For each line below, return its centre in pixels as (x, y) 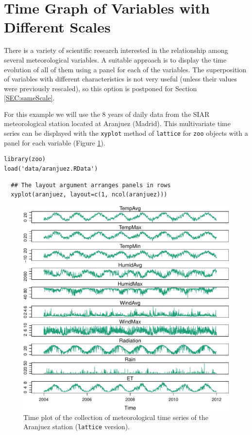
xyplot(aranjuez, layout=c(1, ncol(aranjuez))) (89, 195)
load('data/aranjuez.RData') (51, 169)
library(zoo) (25, 159)
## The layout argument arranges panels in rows (91, 185)
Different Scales (57, 27)
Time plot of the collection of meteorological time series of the (116, 417)
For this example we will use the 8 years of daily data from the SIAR (107, 114)
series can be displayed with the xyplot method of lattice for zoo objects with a (126, 133)
